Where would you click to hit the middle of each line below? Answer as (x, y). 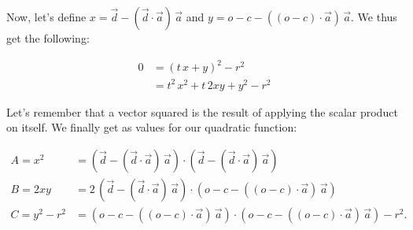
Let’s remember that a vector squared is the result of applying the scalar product (202, 111)
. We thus (374, 17)
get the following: (48, 38)
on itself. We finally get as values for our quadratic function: (152, 127)
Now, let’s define (46, 17)
